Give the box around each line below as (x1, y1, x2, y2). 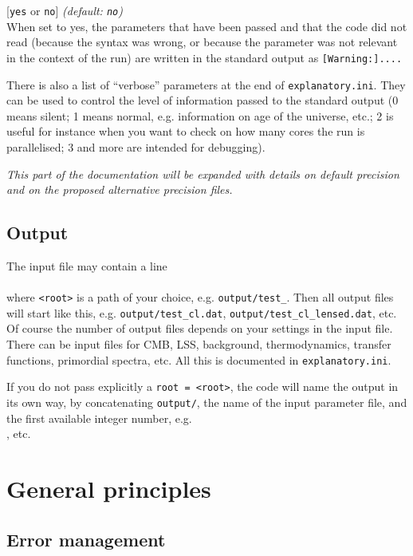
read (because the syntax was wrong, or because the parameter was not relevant (6, 34, 398, 50)
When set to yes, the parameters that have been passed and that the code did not (6, 18, 407, 34)
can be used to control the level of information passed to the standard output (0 (6, 92, 399, 108)
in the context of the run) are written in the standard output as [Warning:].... (6, 49, 403, 65)
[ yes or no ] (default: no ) (6, 2, 123, 18)
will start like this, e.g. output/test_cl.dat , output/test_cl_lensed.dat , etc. (6, 304, 397, 321)
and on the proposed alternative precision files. (6, 181, 233, 198)
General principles (6, 471, 211, 504)
